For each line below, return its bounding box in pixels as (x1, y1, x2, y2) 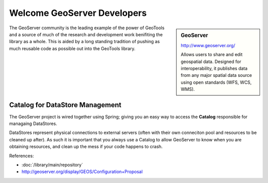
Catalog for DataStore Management (9, 101, 122, 109)
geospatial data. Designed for (181, 59, 242, 64)
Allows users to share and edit (181, 52, 243, 58)
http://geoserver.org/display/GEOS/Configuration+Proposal (21, 169, 143, 175)
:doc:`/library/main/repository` (21, 162, 83, 168)
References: (9, 153, 34, 159)
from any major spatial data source (181, 72, 252, 78)
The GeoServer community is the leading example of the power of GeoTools (9, 25, 165, 31)
